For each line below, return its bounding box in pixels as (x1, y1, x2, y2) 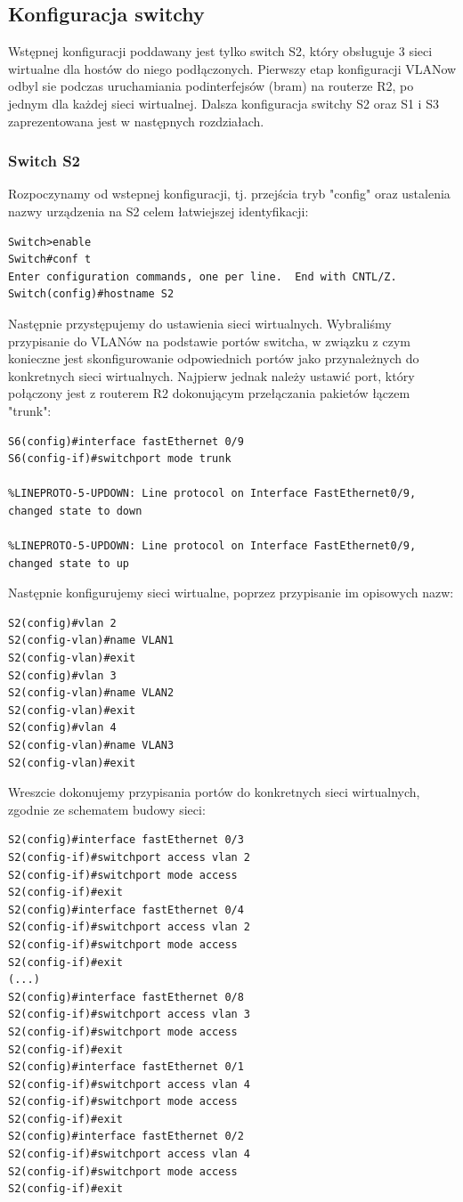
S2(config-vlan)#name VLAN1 (8, 634, 175, 647)
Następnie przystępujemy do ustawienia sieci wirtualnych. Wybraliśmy (8, 313, 392, 332)
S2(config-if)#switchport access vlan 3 (8, 1008, 251, 1021)
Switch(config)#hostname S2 (8, 288, 175, 301)
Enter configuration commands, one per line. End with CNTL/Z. (8, 270, 397, 283)
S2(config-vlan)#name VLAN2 (8, 686, 175, 700)
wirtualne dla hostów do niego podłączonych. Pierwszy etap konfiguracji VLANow (8, 59, 457, 77)
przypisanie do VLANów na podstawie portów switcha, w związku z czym (8, 331, 410, 350)
